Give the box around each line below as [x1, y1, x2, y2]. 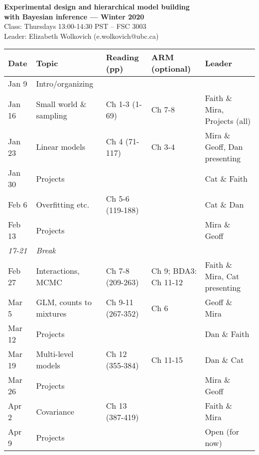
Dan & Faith [205, 328, 250, 340]
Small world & [36, 98, 87, 110]
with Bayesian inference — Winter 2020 [4, 11, 144, 21]
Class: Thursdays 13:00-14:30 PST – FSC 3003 [4, 21, 146, 31]
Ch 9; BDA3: [151, 264, 197, 276]
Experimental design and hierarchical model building [4, 1, 190, 11]
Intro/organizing [36, 78, 94, 90]
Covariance [36, 405, 74, 417]
